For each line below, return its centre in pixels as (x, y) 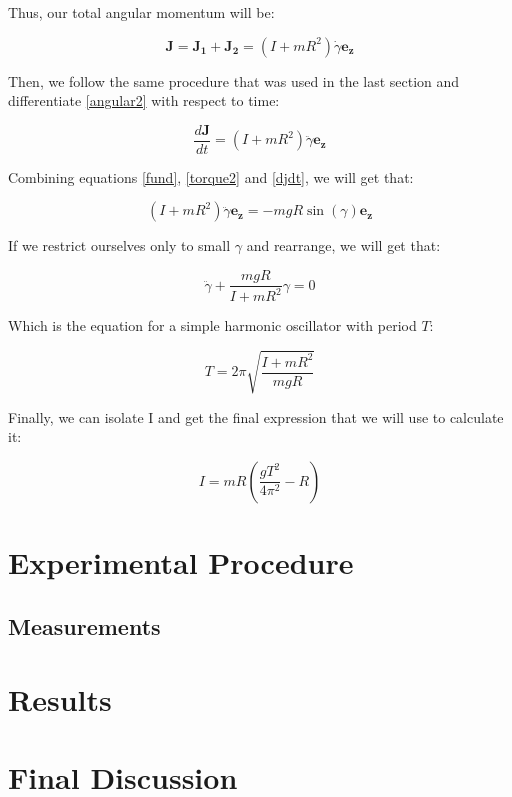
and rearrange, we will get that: (343, 245)
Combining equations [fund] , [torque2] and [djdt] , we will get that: (211, 176)
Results (60, 699)
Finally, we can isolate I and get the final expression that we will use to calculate (256, 416)
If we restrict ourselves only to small (119, 245)
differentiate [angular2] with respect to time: (144, 100)
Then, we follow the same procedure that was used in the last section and (234, 80)
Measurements (84, 625)
